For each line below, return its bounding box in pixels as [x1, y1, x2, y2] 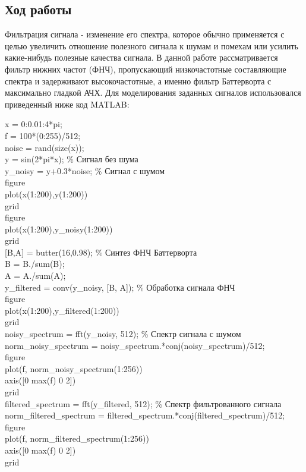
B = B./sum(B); [5, 257, 65, 270]
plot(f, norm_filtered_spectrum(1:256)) [5, 432, 149, 445]
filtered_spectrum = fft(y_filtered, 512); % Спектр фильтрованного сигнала [5, 397, 282, 410]
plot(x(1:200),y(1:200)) [5, 187, 88, 200]
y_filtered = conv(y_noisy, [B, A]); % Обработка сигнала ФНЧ [5, 281, 235, 293]
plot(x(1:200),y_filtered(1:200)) [5, 304, 119, 316]
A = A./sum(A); [5, 269, 66, 282]
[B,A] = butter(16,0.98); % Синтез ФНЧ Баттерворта [5, 246, 197, 258]
